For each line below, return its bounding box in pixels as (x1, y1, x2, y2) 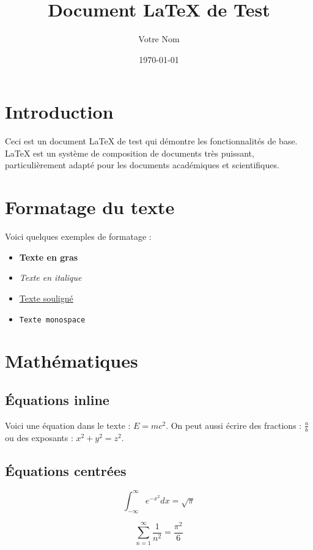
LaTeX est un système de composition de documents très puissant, (5, 146, 254, 159)
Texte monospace (19, 315, 86, 324)
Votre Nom (138, 32, 180, 45)
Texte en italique (19, 271, 82, 284)
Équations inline (5, 390, 109, 409)
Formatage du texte (5, 195, 175, 220)
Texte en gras (19, 250, 78, 263)
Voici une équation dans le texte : (5, 418, 131, 431)
